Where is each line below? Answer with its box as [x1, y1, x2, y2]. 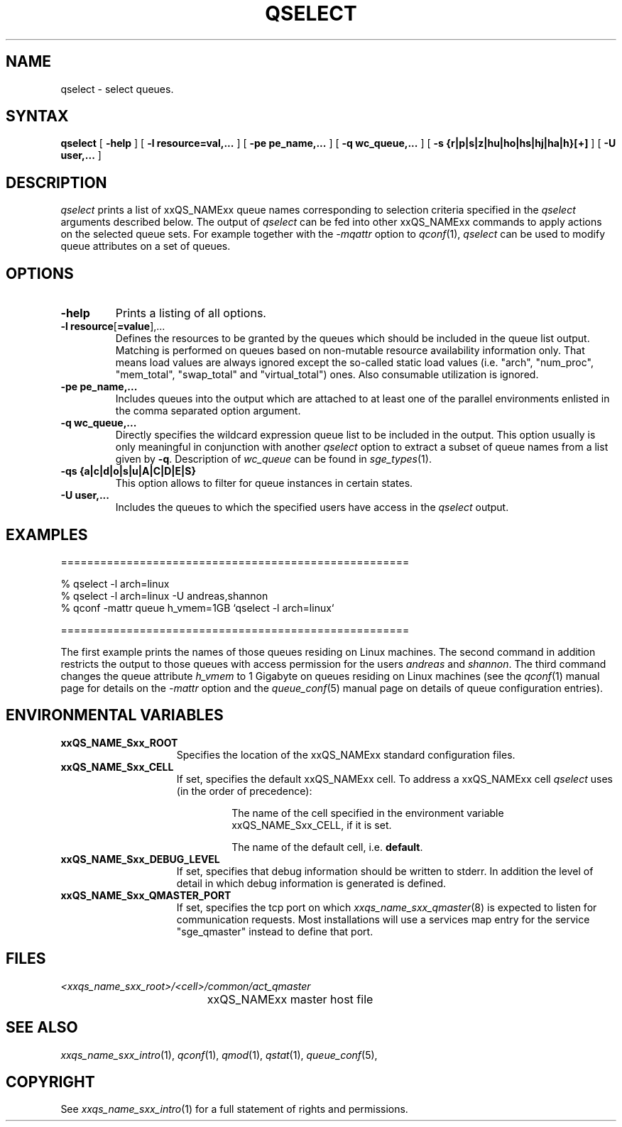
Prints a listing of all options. [115, 306, 266, 321]
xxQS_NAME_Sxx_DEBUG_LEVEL [60, 852, 220, 865]
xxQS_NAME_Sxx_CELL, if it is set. [231, 818, 392, 831]
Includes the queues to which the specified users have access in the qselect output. [115, 501, 509, 514]
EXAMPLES [6, 525, 88, 544]
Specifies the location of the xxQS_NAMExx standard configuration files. [176, 748, 515, 761]
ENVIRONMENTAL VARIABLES [6, 706, 224, 725]
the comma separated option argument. [115, 405, 301, 417]
